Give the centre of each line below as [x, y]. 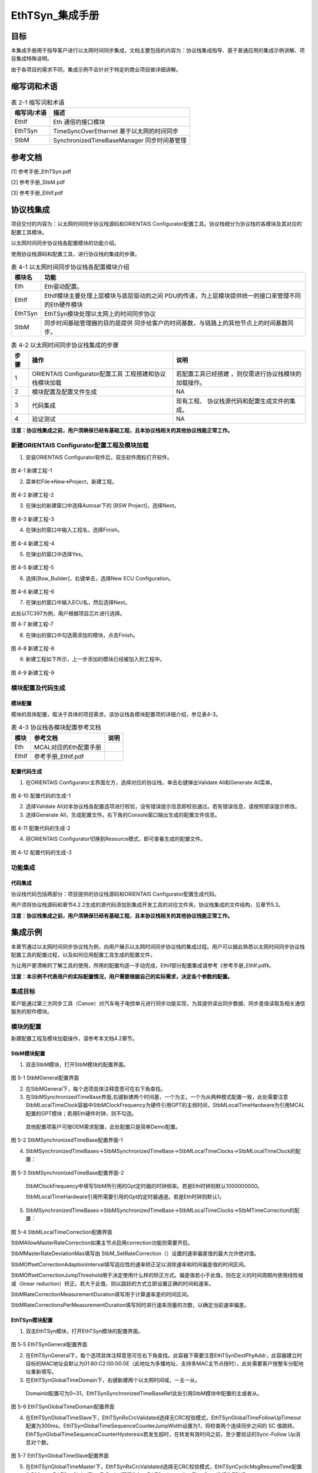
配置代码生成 [26, 771]
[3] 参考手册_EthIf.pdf [37, 193]
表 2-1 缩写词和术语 [38, 102]
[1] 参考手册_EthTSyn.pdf [41, 171]
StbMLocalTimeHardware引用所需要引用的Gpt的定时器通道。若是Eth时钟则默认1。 [125, 1197]
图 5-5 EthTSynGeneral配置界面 [49, 1345]
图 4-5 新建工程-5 [32, 567]
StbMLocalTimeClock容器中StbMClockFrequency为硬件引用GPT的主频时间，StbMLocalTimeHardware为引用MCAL [165, 1105]
